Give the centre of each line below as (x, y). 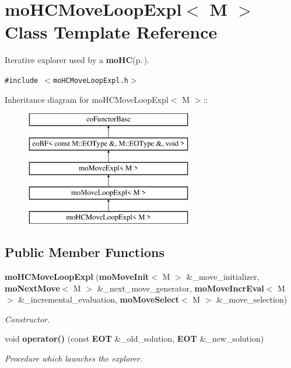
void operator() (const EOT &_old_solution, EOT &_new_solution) (134, 339)
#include (22, 80)
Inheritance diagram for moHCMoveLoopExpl (87, 99)
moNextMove (32, 288)
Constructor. (27, 319)
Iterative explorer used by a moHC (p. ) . (77, 60)
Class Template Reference (111, 32)
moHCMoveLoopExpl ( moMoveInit (77, 276)
